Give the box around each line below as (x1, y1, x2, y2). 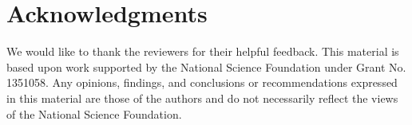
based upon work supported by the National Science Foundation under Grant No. (6, 58, 406, 75)
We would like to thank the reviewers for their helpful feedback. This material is (6, 43, 399, 60)
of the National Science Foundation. (6, 105, 182, 122)
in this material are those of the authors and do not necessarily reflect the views (6, 89, 398, 106)
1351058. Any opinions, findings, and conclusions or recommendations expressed (6, 74, 398, 91)
